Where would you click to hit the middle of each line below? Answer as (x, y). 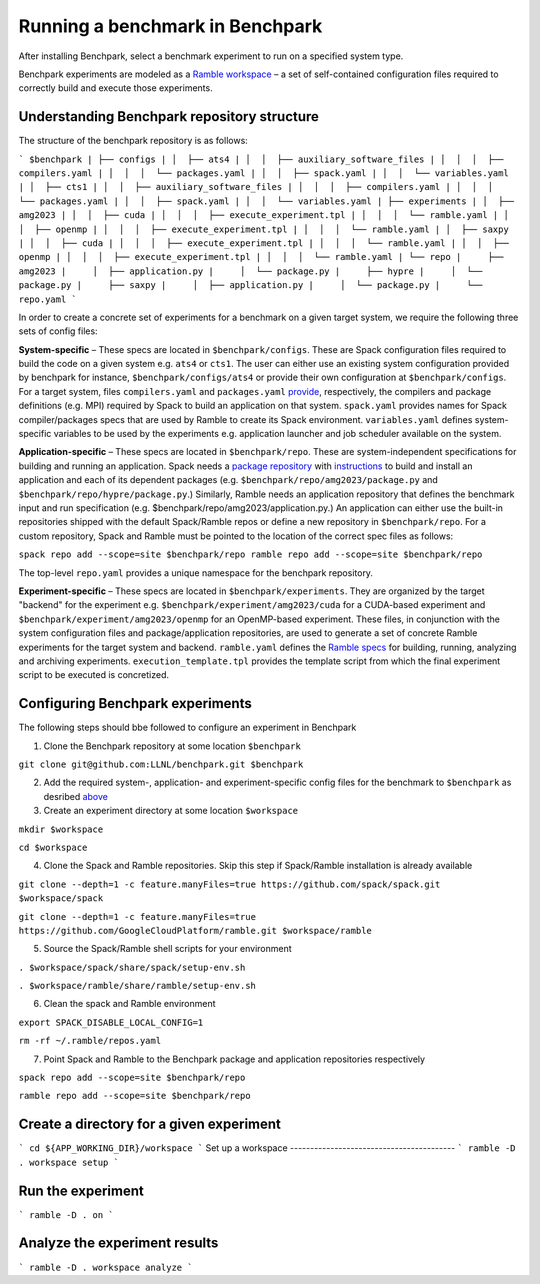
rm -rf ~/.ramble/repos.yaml (90, 1041)
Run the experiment (81, 1190)
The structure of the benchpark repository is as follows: (133, 141)
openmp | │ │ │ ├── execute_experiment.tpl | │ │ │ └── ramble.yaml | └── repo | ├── (261, 257)
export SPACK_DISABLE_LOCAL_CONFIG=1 (111, 1022)
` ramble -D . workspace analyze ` (106, 1267)
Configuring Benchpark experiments (135, 703)
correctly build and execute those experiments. (116, 88)
